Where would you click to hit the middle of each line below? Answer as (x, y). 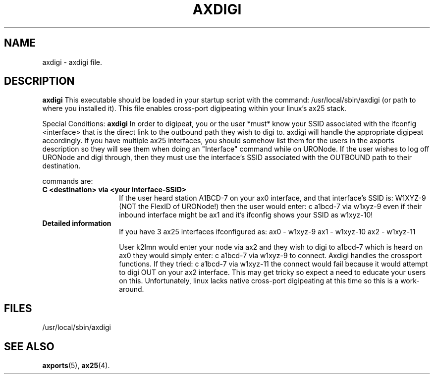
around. (132, 289)
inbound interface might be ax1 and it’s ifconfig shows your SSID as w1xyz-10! (246, 215)
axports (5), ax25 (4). (76, 366)
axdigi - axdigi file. (72, 62)
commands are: (68, 181)
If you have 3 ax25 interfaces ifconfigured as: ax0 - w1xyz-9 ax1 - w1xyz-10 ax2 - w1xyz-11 (267, 232)
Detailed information (77, 223)
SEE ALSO (29, 346)
